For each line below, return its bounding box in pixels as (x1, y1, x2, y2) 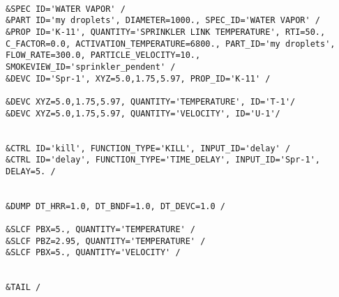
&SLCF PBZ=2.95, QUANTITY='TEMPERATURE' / (6, 236, 206, 246)
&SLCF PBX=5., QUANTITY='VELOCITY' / (6, 247, 181, 258)
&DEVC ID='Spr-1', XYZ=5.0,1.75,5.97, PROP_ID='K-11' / (6, 73, 271, 84)
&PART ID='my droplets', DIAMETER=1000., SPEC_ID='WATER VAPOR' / (6, 15, 321, 26)
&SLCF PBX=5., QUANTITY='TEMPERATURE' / (6, 224, 196, 235)
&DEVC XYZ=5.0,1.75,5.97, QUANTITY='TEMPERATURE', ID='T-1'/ (6, 96, 296, 107)
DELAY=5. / (6, 166, 56, 176)
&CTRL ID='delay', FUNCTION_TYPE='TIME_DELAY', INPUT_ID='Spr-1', (6, 155, 321, 165)
